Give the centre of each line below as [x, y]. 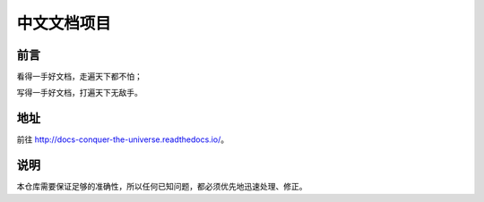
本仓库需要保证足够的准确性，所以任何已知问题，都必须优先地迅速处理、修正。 [162, 187]
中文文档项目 [64, 23]
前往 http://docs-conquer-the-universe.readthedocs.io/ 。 [122, 139]
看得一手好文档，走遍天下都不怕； [79, 77]
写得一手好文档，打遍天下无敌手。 [79, 93]
